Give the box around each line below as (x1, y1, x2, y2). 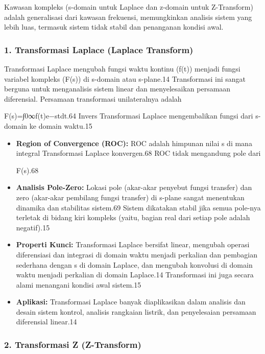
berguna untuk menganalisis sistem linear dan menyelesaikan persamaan (4, 83, 231, 94)
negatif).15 (16, 222, 50, 232)
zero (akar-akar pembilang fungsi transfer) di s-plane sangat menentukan (16, 192, 245, 202)
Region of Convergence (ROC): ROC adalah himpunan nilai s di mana (16, 137, 252, 148)
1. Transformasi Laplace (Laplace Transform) (4, 43, 194, 56)
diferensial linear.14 (16, 316, 77, 327)
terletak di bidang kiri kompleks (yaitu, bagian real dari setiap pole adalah (16, 212, 250, 223)
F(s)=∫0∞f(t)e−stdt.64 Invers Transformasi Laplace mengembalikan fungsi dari (4, 110, 253, 121)
